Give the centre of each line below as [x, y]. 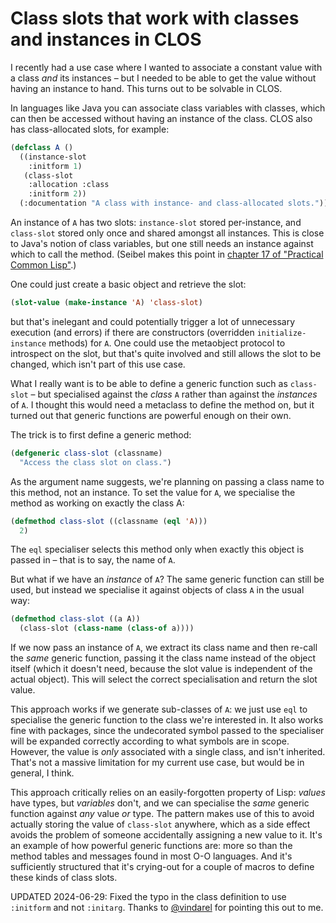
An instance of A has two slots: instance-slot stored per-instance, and [156, 223]
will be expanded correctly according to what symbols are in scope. [150, 741]
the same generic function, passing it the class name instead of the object [163, 658]
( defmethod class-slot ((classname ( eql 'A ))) [109, 521]
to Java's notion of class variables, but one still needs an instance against [162, 244]
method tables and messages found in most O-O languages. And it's [151, 856]
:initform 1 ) [55, 166]
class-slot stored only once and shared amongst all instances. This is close [167, 233]
